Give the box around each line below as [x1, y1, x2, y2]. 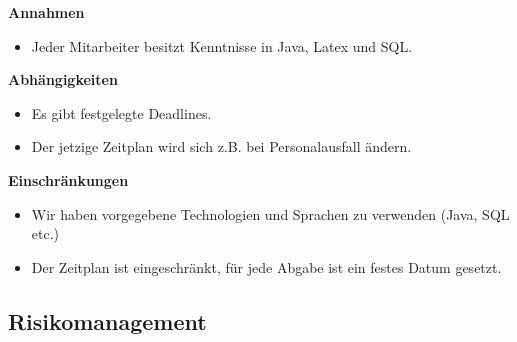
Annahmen [8, 2, 85, 22]
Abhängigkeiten [8, 69, 118, 90]
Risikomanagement [8, 305, 207, 336]
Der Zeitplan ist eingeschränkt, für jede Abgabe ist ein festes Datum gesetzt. [31, 256, 502, 277]
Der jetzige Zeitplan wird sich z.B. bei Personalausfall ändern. [31, 136, 412, 157]
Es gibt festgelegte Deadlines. [31, 102, 212, 123]
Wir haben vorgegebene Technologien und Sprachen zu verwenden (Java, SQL [31, 203, 510, 224]
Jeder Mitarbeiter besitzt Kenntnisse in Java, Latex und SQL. [31, 35, 413, 56]
